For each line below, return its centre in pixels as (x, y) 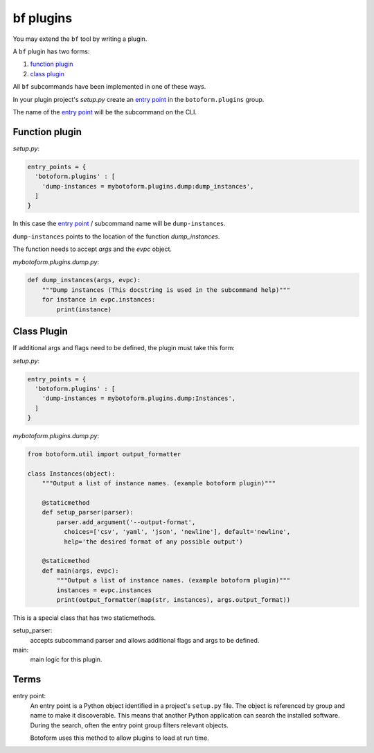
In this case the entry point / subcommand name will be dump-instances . (119, 224)
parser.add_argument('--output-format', (126, 522)
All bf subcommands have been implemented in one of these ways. (109, 87)
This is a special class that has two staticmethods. (84, 618)
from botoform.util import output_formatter (104, 455)
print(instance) (84, 309)
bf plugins (43, 18)
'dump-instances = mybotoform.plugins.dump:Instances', (139, 398)
